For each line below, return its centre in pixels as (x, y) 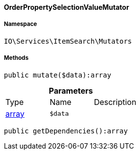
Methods (16, 58)
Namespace (21, 24)
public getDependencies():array (66, 131)
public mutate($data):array (58, 75)
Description (115, 102)
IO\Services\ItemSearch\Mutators (68, 41)
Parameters (71, 90)
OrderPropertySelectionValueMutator (67, 7)
